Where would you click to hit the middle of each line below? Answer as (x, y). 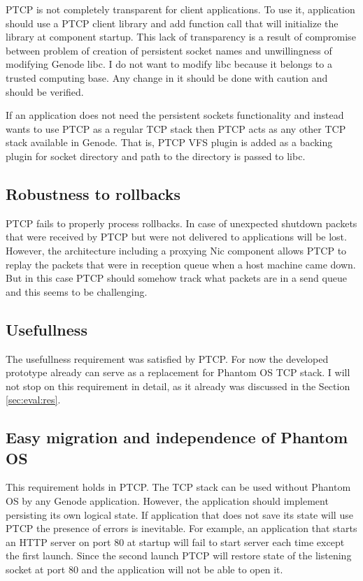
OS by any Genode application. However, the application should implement (167, 501)
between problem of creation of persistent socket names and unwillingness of (169, 50)
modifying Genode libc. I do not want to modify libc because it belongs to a (169, 64)
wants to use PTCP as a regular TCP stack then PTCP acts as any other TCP (176, 128)
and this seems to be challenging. (77, 291)
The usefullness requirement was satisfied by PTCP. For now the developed (167, 358)
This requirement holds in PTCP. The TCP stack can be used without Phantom (178, 487)
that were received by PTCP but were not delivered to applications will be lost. (176, 237)
